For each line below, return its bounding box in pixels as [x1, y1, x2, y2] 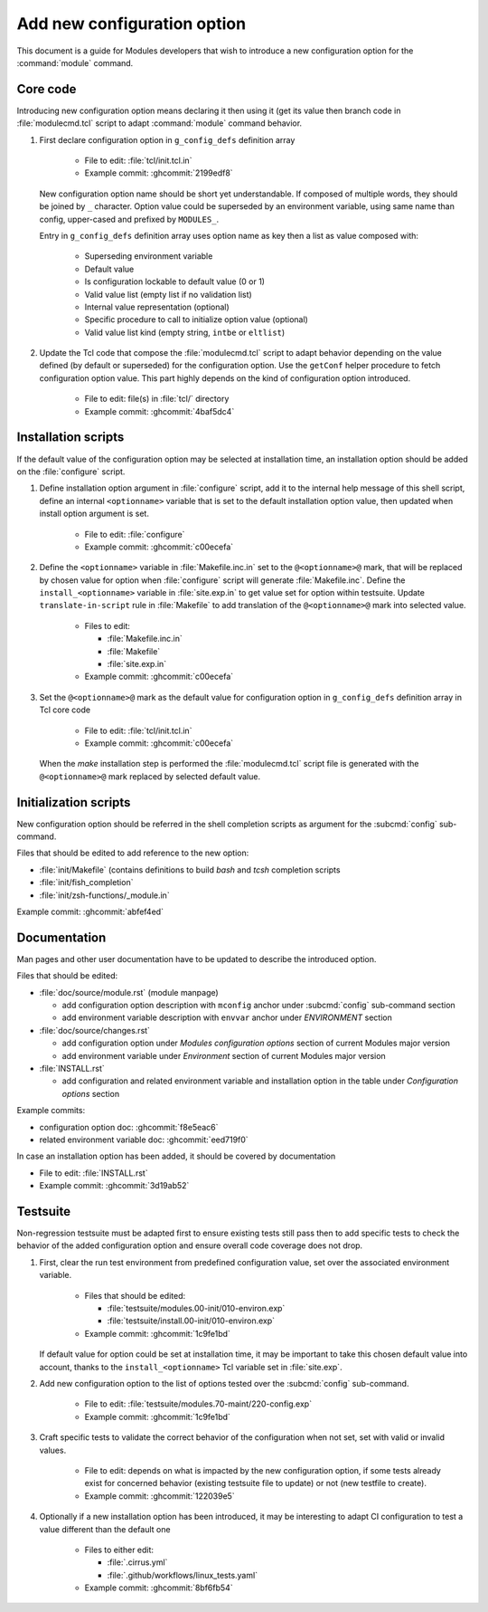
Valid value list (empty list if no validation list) [84, 289, 252, 300]
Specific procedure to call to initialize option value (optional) [84, 314, 309, 325]
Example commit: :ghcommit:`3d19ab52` [39, 1180, 190, 1191]
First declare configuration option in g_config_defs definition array [39, 134, 296, 145]
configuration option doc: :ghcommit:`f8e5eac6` [39, 1121, 219, 1132]
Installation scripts [16, 430, 125, 445]
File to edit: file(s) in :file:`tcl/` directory [84, 394, 230, 405]
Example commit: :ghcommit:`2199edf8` [84, 167, 234, 178]
